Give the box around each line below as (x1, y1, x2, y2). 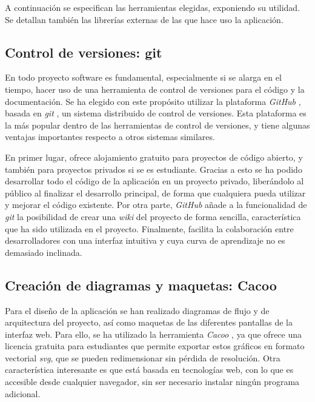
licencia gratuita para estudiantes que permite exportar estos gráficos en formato (5, 340, 305, 352)
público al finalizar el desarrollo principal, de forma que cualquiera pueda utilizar (5, 186, 306, 199)
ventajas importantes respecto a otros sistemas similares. (5, 130, 215, 143)
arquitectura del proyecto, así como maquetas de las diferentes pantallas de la (5, 316, 293, 329)
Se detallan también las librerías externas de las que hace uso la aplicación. (5, 13, 283, 25)
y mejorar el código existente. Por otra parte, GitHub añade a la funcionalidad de (5, 198, 307, 211)
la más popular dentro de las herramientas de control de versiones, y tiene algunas (5, 118, 310, 131)
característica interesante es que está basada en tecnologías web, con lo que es (5, 363, 294, 376)
